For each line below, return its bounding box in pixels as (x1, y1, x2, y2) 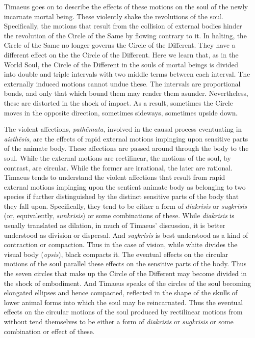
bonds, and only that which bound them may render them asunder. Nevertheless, (4, 88, 248, 98)
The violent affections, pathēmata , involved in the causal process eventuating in (4, 124, 242, 134)
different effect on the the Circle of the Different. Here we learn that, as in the (4, 49, 239, 59)
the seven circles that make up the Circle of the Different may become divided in (4, 268, 247, 279)
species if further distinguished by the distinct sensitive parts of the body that (4, 191, 239, 201)
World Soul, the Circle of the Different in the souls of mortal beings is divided (4, 59, 238, 69)
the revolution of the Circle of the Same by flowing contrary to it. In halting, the (4, 30, 247, 40)
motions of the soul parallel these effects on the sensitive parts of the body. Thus (4, 258, 247, 269)
